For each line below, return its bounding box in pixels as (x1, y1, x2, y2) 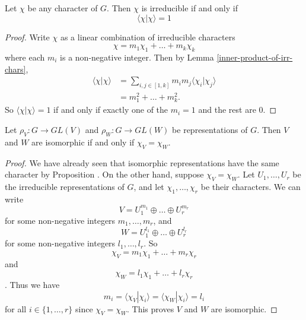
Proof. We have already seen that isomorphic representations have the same (5, 156, 279, 169)
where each (5, 50, 45, 63)
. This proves (127, 302, 174, 315)
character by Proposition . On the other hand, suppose (5, 168, 204, 180)
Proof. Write (5, 30, 50, 43)
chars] (5, 62, 26, 75)
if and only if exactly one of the (53, 103, 168, 116)
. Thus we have (5, 278, 60, 290)
